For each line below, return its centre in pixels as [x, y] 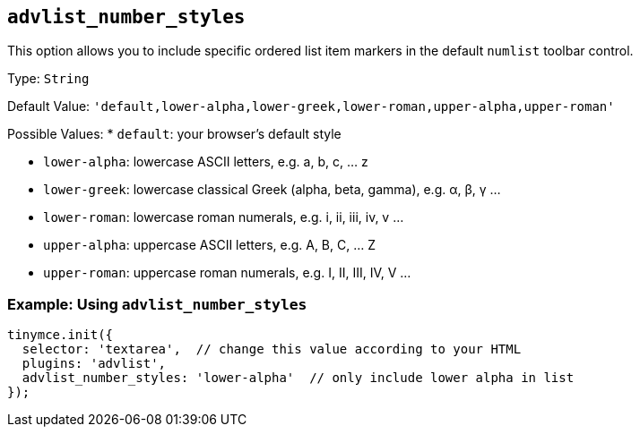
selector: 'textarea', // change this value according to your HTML [272, 349]
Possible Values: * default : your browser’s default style [174, 134]
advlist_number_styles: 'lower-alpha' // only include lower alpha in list [298, 378]
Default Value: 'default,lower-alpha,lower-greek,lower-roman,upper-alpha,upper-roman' [311, 106]
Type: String [48, 79]
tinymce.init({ [61, 335]
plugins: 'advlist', [94, 364]
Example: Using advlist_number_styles [157, 304]
